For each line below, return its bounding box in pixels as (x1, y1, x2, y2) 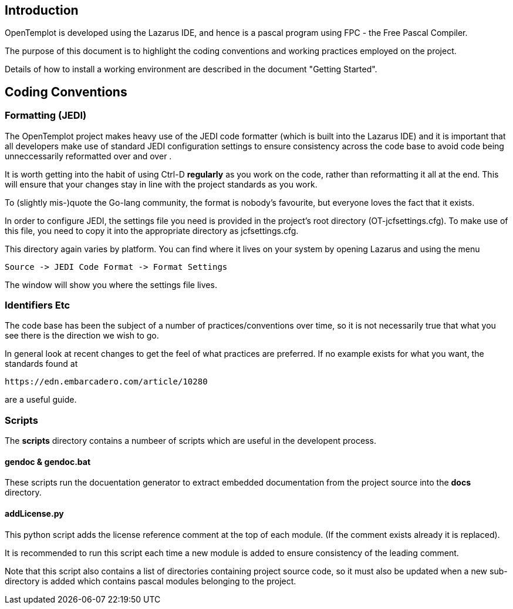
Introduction (5, 3, 79, 18)
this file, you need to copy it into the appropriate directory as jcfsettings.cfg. (5, 225, 299, 236)
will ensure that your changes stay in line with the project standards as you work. (5, 179, 318, 189)
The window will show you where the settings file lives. (5, 279, 217, 290)
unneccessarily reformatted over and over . (5, 150, 172, 161)
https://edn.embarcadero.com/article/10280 (5, 377, 208, 387)
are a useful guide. (5, 394, 77, 405)
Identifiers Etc (5, 299, 70, 312)
